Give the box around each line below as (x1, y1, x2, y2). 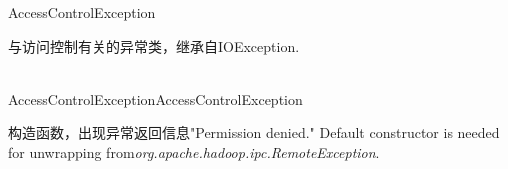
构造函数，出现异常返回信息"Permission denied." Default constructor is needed (8, 122, 500, 143)
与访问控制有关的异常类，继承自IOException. (8, 35, 300, 56)
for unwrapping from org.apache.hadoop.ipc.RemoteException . (8, 141, 380, 162)
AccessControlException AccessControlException (8, 88, 303, 109)
